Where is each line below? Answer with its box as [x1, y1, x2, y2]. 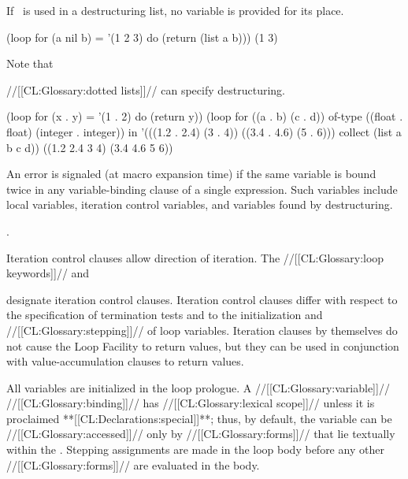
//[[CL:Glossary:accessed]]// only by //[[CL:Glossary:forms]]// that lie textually [6, 425, 395, 442]
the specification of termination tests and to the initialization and [6, 306, 323, 323]
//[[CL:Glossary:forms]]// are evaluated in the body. [6, 456, 260, 473]
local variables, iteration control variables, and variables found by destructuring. [6, 196, 393, 213]
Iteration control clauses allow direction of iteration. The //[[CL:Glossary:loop [6, 249, 384, 265]
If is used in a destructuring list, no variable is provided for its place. [6, 2, 344, 18]
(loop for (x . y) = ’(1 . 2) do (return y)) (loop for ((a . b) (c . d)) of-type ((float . [6, 108, 403, 124]
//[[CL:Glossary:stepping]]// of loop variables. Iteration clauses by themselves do [6, 321, 398, 338]
